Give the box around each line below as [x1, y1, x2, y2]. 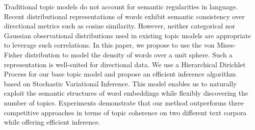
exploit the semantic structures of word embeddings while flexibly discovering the [4, 88, 248, 98]
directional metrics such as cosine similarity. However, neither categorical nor [4, 21, 235, 31]
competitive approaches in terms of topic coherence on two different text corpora [4, 107, 247, 117]
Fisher [4, 49, 23, 59]
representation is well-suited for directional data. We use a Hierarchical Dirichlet [4, 59, 246, 69]
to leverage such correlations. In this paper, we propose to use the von [4, 40, 215, 50]
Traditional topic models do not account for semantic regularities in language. [4, 1, 238, 11]
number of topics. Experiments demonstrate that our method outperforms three [4, 97, 244, 107]
